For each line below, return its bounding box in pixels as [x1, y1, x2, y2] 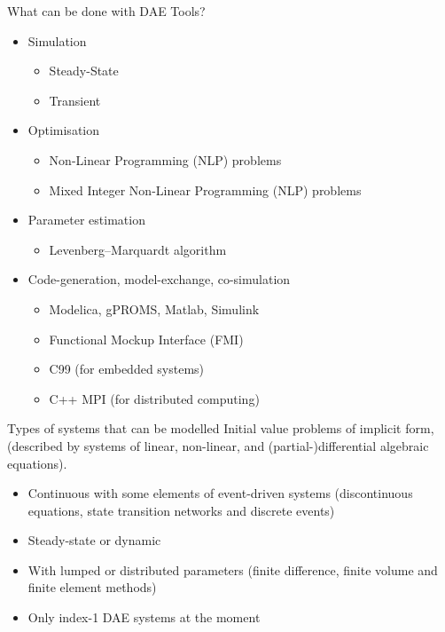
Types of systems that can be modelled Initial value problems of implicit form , [7, 419, 434, 438]
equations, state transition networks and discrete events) [27, 501, 335, 519]
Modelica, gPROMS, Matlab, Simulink [49, 299, 260, 318]
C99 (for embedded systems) [49, 359, 205, 378]
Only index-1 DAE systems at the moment [27, 608, 261, 627]
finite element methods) [27, 578, 157, 596]
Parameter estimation [27, 210, 145, 229]
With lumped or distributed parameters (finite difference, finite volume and [27, 560, 438, 579]
